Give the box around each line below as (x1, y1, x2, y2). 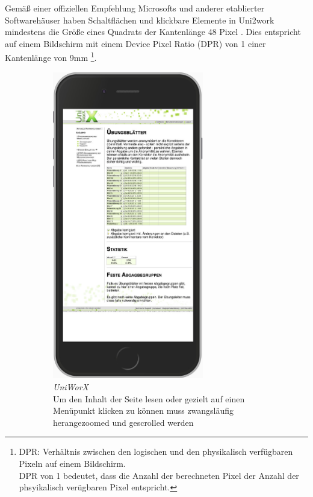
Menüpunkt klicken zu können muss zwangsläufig (53, 404, 234, 417)
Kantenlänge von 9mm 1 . (5, 49, 97, 64)
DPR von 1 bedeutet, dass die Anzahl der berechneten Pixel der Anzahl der (19, 469, 299, 481)
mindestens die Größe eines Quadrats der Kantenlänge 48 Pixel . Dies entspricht (5, 25, 301, 38)
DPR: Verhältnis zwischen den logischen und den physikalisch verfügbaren (19, 445, 293, 458)
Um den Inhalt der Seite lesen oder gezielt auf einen (53, 392, 245, 405)
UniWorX (53, 381, 88, 393)
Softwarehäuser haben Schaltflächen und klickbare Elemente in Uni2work (5, 13, 274, 26)
